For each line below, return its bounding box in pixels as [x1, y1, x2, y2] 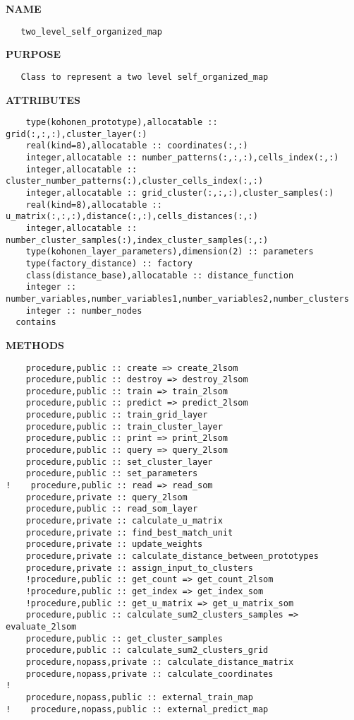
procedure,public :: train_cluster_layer [25, 421, 223, 432]
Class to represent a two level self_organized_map [20, 71, 269, 82]
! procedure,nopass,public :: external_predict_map [6, 704, 269, 714]
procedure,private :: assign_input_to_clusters [25, 562, 253, 573]
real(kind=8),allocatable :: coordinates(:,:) [25, 141, 248, 151]
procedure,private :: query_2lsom [25, 492, 188, 502]
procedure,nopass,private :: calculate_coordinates [25, 668, 274, 679]
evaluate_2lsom [6, 621, 77, 632]
